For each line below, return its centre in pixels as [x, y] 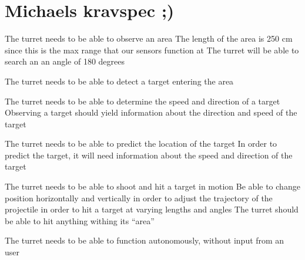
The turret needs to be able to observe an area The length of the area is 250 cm [149, 38]
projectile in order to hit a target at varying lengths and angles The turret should [152, 209]
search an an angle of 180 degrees [65, 61]
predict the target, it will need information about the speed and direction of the [149, 155]
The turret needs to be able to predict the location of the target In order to [141, 143]
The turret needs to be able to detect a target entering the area [119, 81]
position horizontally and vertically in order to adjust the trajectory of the [139, 197]
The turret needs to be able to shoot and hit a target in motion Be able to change [152, 186]
